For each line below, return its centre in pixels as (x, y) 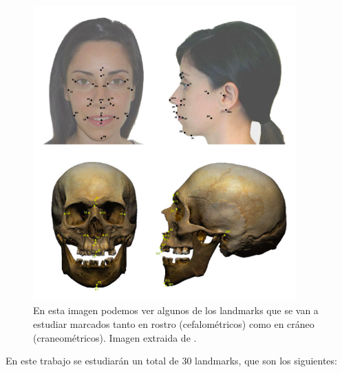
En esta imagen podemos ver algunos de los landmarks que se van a (176, 310)
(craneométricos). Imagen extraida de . (115, 337)
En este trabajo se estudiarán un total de (92, 361)
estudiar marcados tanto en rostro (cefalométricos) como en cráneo (174, 324)
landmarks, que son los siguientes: (266, 361)
